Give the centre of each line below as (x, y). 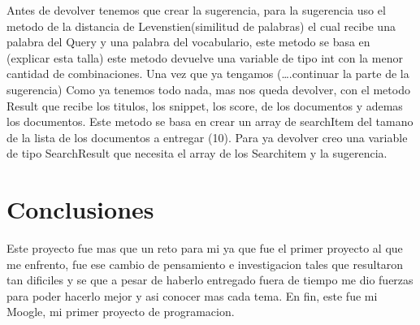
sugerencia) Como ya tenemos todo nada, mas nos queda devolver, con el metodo (208, 89)
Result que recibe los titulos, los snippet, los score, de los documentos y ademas (205, 105)
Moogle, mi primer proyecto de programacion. (121, 312)
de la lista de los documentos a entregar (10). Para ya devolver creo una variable (207, 137)
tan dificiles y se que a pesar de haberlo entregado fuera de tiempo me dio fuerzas (210, 280)
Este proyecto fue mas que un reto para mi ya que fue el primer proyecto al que (205, 248)
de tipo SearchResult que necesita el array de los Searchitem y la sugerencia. (197, 153)
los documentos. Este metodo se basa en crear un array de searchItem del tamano (210, 121)
